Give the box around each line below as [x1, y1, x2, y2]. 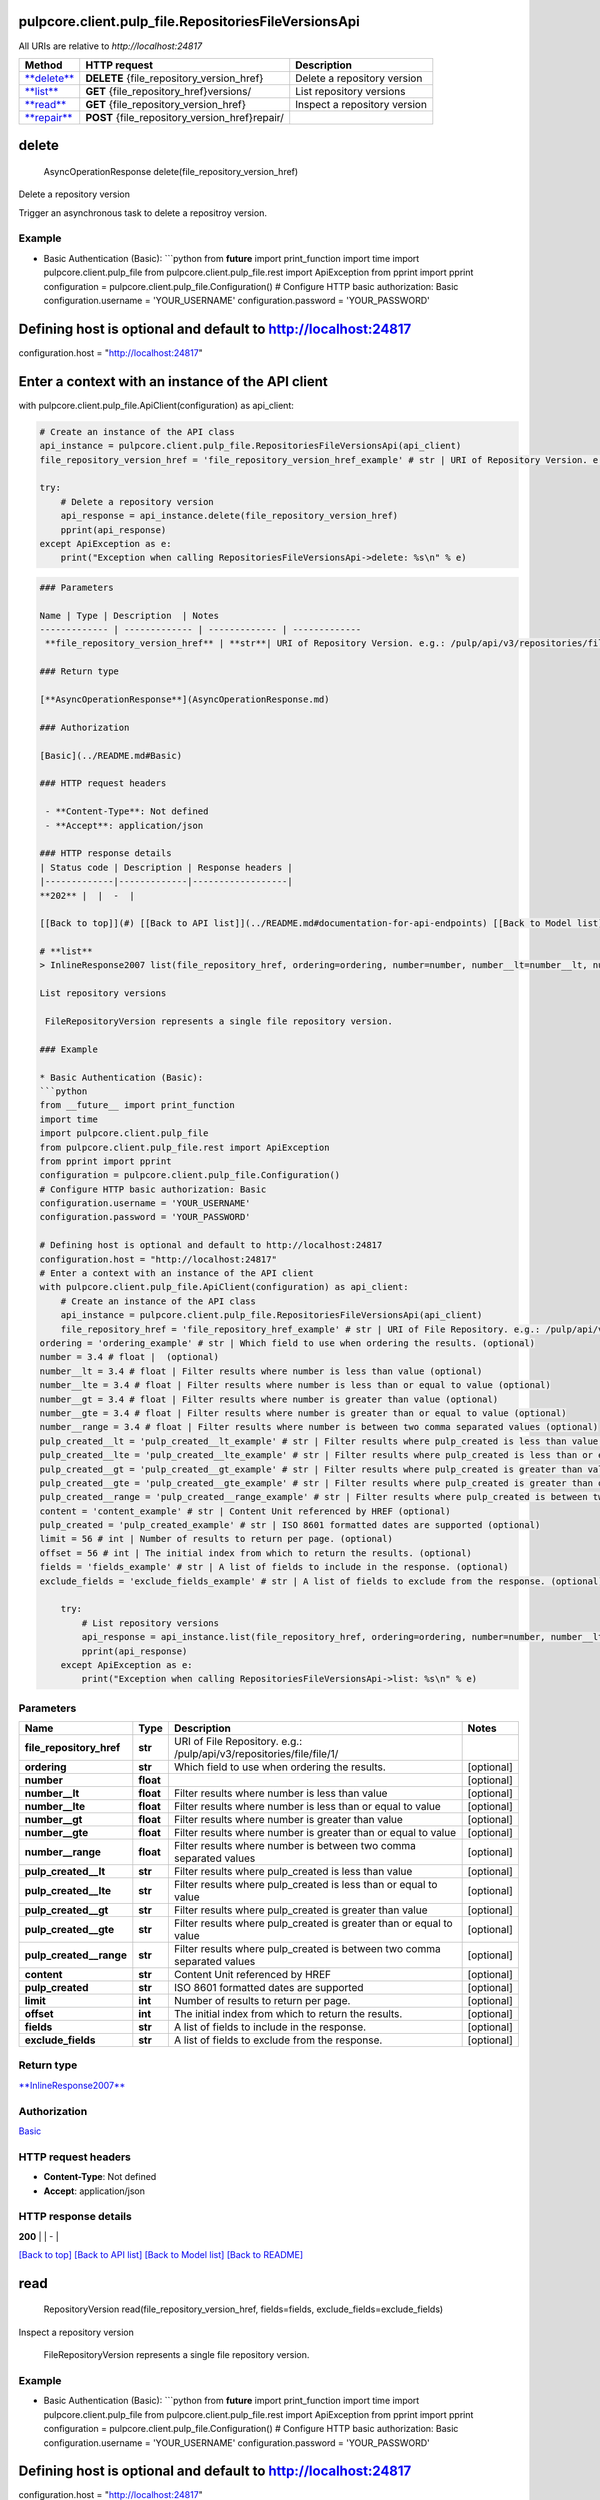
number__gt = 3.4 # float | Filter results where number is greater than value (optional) [39, 1393, 499, 1405]
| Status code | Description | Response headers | [39, 861, 294, 873]
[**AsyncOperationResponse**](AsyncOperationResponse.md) [39, 694, 330, 705]
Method [24, 58, 63, 72]
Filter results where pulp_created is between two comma [173, 1942, 441, 1956]
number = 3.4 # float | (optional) [39, 1351, 220, 1363]
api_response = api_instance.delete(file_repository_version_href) [60, 510, 399, 522]
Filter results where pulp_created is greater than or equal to [173, 1916, 454, 1930]
